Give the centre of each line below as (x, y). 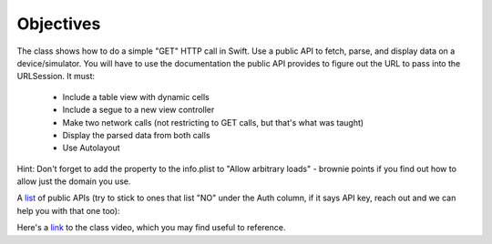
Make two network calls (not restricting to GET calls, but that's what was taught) (213, 122)
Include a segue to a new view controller (138, 110)
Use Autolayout (91, 148)
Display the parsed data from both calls (136, 135)
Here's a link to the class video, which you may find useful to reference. (151, 228)
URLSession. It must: (56, 76)
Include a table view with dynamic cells (136, 97)
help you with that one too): (68, 210)
